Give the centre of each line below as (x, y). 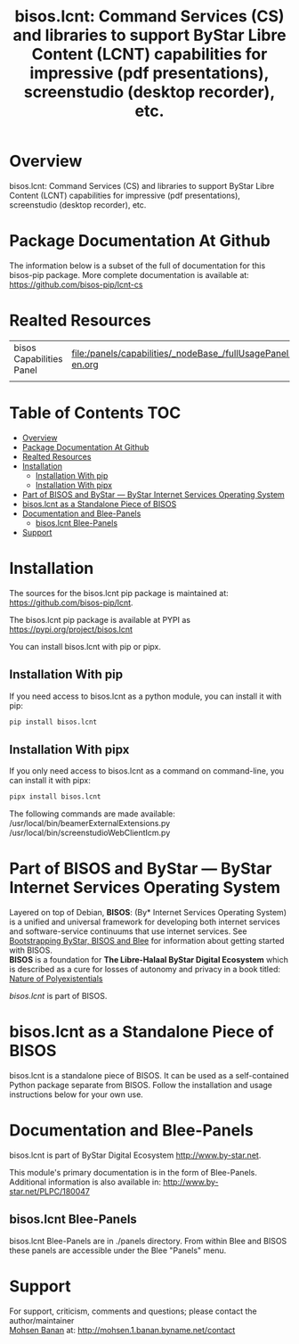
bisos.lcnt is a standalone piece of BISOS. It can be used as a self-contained (149, 1075)
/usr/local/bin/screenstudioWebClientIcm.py (90, 833)
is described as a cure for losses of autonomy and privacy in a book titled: (145, 969)
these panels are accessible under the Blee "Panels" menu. (118, 1250)
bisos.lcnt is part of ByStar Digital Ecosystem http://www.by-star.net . (135, 1155)
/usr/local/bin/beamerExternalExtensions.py (90, 824)
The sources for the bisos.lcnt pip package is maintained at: (119, 593)
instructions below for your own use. (77, 1094)
